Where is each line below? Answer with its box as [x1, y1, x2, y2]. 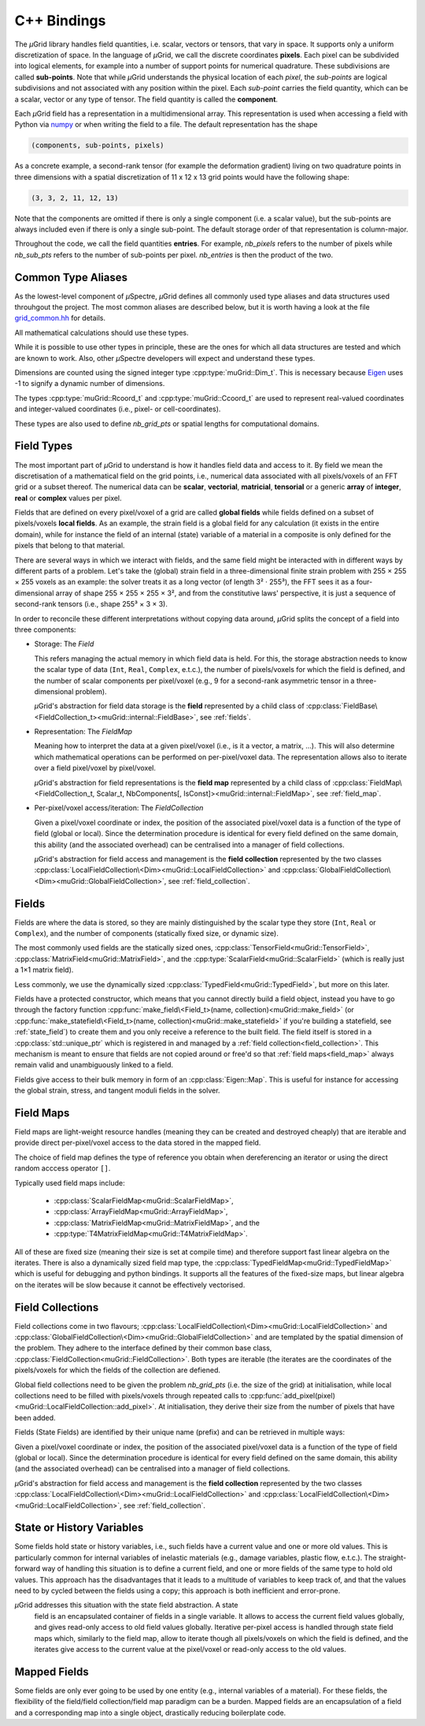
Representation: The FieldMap [34, 727, 133, 737]
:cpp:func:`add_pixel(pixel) [248, 1391, 336, 1400]
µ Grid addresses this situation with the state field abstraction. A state [14, 1600, 239, 1610]
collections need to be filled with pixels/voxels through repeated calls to [14, 1391, 248, 1400]
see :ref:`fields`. [199, 712, 251, 722]
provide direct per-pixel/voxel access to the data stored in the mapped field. [14, 1138, 261, 1148]
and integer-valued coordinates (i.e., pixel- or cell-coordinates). [14, 404, 221, 414]
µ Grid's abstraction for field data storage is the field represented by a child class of [34, 701, 305, 711]
